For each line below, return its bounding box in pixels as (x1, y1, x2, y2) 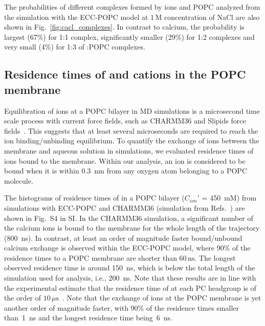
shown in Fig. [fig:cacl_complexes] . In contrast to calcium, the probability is (4, 21, 245, 32)
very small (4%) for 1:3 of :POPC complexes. (4, 41, 145, 52)
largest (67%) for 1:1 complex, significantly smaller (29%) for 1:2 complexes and (4, 31, 255, 42)
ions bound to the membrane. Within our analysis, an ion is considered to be (4, 155, 246, 166)
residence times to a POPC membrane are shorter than (4, 252, 177, 263)
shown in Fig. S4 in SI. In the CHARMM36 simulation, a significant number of (4, 212, 253, 223)
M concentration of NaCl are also (155, 11, 260, 22)
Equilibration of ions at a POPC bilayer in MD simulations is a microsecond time (4, 105, 260, 116)
